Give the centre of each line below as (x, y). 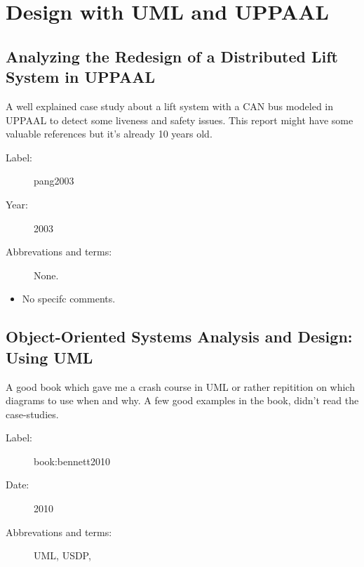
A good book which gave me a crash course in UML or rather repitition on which (180, 386)
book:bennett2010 (72, 461)
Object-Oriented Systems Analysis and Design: (179, 336)
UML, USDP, (62, 555)
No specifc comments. (69, 299)
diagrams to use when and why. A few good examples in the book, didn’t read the (182, 400)
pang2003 (54, 181)
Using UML (49, 357)
